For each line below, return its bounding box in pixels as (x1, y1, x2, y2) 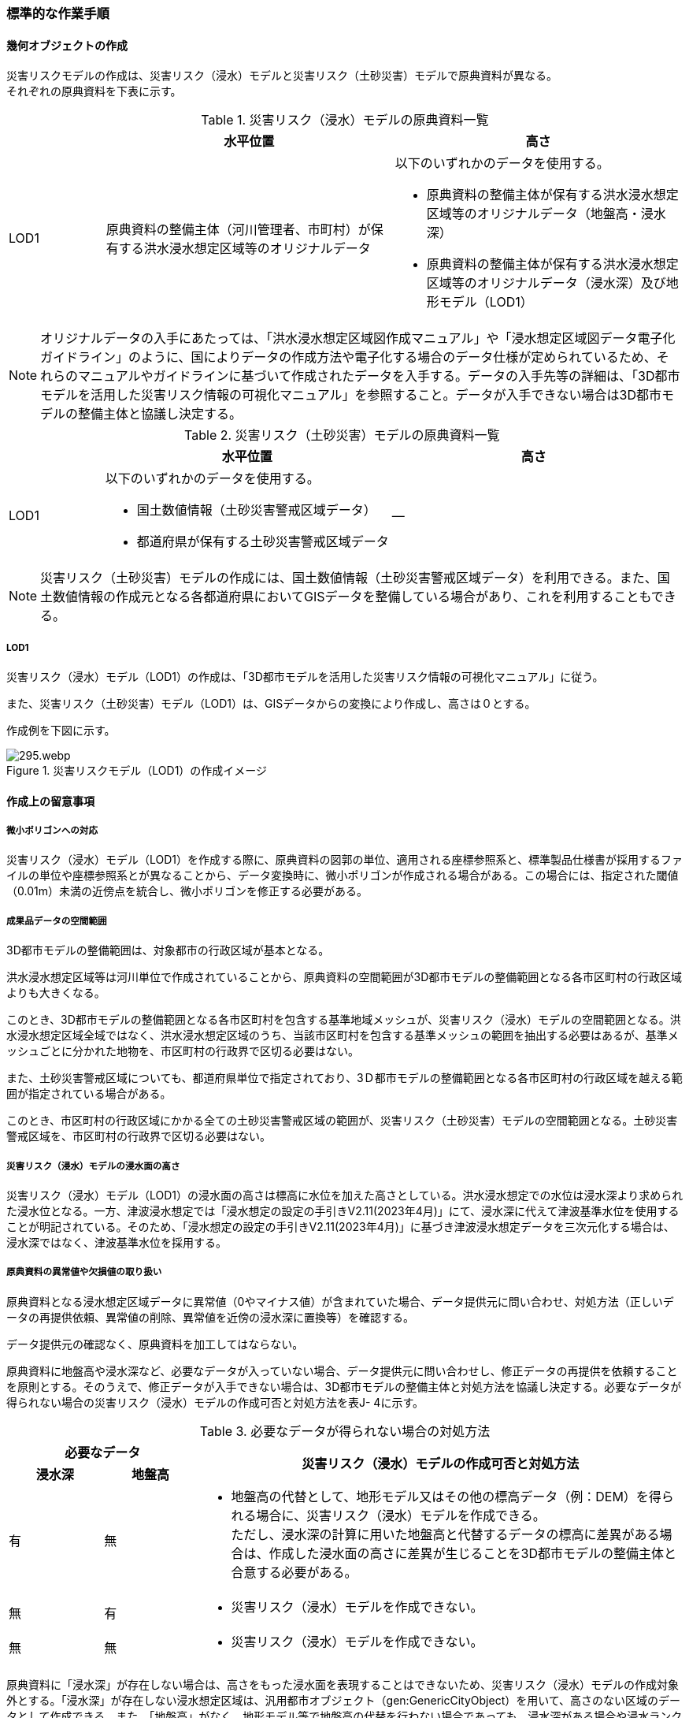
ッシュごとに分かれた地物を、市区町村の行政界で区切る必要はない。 (6, 1044, 359, 1058)
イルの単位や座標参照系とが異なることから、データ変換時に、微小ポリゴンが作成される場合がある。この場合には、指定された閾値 (6, 868, 679, 883)
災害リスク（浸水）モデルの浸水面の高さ (6, 1160, 180, 1172)
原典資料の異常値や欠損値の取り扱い (6, 1266, 162, 1278)
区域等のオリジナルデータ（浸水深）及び (426, 275, 666, 292)
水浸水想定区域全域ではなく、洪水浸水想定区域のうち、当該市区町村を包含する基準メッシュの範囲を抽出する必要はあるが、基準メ (6, 1028, 679, 1043)
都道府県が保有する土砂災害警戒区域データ (136, 534, 389, 550)
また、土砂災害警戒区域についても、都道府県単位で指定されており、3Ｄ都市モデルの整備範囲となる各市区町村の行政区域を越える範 (6, 1071, 683, 1085)
